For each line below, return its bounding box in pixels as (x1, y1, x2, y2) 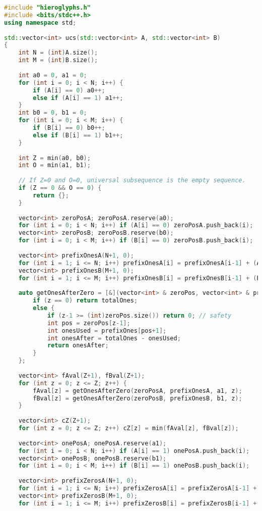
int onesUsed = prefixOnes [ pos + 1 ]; (47, 327, 167, 334)
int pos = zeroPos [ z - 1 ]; (47, 319, 130, 327)
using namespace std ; (4, 19, 77, 26)
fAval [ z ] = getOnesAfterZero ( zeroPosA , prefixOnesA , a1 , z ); (33, 387, 242, 394)
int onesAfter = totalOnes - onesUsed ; (47, 334, 181, 342)
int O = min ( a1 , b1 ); (18, 162, 91, 169)
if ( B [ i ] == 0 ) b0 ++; (33, 124, 105, 131)
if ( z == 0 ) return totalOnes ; (33, 297, 138, 304)
